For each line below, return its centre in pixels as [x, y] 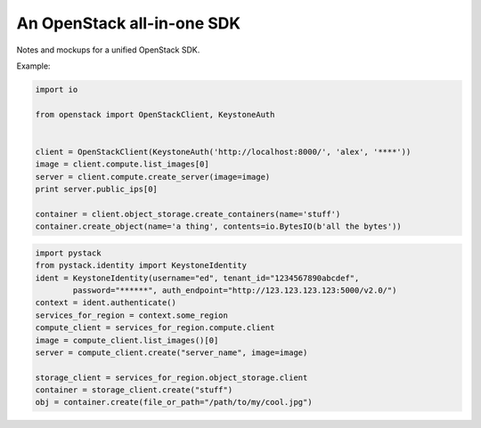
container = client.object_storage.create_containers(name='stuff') [188, 214]
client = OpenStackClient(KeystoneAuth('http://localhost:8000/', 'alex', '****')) [223, 152]
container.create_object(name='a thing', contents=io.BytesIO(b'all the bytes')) [219, 226]
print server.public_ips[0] [96, 190]
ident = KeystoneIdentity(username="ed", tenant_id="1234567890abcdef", [197, 278]
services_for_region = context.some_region [132, 315]
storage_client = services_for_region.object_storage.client [171, 377]
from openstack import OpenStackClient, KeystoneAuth [155, 114]
